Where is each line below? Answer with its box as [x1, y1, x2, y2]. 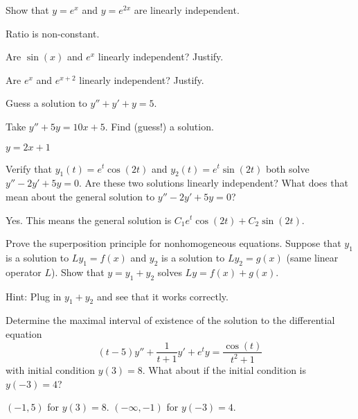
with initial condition [6, 362, 96, 377]
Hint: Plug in [6, 289, 62, 303]
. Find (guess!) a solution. [105, 119, 214, 133]
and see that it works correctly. [96, 289, 229, 303]
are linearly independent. [134, 3, 240, 17]
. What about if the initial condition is [142, 362, 306, 377]
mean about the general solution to [6, 189, 155, 203]
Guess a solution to [6, 96, 87, 110]
